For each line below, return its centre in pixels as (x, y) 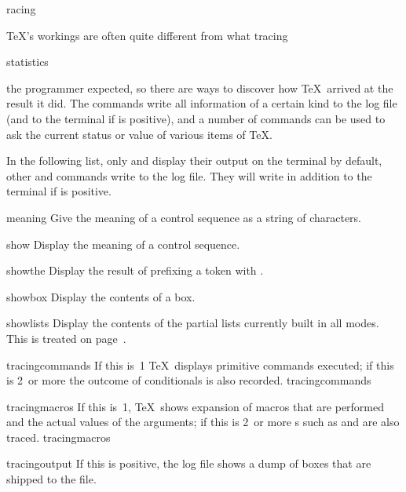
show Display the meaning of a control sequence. (123, 244)
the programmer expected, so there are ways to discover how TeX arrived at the (200, 87)
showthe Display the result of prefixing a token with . (135, 270)
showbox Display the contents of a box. (101, 296)
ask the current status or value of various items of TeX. (139, 134)
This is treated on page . (66, 338)
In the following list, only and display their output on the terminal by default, (194, 160)
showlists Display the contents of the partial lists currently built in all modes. (193, 323)
